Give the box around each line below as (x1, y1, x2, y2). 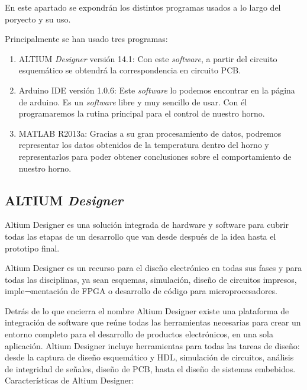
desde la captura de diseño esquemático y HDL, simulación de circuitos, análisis (5, 351, 294, 363)
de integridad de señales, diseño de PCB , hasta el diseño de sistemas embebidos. (5, 362, 296, 375)
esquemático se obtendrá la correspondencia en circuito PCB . (18, 64, 241, 76)
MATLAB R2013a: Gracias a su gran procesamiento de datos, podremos (18, 127, 282, 139)
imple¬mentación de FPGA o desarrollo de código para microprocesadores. (5, 285, 278, 297)
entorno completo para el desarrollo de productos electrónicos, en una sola (5, 328, 273, 340)
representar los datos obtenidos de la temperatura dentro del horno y (18, 138, 269, 151)
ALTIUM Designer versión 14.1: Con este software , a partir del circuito (18, 52, 277, 65)
